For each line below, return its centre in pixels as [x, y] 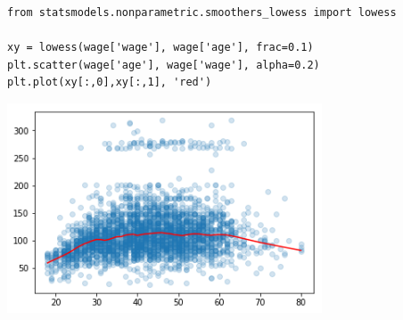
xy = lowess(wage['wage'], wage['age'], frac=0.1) [160, 48]
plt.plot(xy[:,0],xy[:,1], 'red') [110, 82]
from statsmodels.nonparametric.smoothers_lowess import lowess [202, 12]
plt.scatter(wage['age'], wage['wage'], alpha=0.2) [164, 65]
